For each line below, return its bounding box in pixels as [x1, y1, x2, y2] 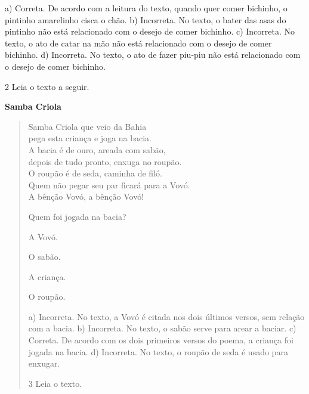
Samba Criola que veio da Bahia [28, 120, 147, 132]
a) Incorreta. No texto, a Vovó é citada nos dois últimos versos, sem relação [28, 310, 305, 322]
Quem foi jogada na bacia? [28, 210, 126, 222]
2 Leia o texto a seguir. [5, 80, 89, 92]
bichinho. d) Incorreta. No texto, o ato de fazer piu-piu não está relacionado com [5, 48, 301, 61]
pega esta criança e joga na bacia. [28, 132, 152, 144]
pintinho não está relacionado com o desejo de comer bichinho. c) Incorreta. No [5, 25, 295, 38]
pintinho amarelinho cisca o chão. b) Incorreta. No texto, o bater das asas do [5, 13, 286, 26]
